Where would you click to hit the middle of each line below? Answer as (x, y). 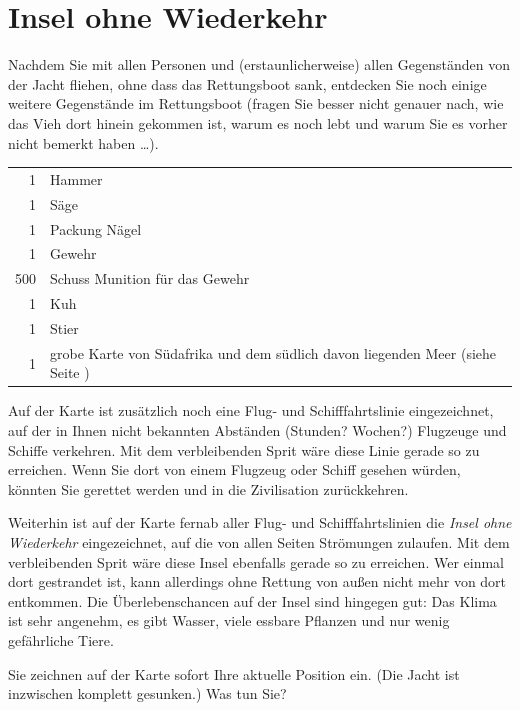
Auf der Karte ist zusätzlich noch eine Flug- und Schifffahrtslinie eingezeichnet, (251, 410)
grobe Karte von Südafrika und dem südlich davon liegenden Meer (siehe (273, 352)
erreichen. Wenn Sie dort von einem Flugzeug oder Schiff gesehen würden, (234, 469)
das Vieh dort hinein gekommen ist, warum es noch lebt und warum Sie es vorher (258, 122)
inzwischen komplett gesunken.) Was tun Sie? (147, 693)
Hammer (76, 178)
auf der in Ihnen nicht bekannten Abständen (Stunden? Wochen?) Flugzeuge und (257, 430)
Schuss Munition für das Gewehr (150, 278)
